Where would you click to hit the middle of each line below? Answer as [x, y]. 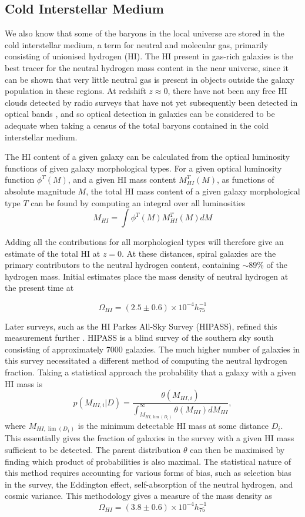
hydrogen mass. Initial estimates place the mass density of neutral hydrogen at [147, 276]
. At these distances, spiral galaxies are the [199, 253]
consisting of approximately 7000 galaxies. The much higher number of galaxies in [152, 349]
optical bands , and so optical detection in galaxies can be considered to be [140, 114]
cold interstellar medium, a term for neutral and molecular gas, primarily [137, 44]
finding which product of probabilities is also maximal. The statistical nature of [148, 461]
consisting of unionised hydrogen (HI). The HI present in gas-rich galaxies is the [149, 56]
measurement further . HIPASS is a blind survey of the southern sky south [139, 338]
